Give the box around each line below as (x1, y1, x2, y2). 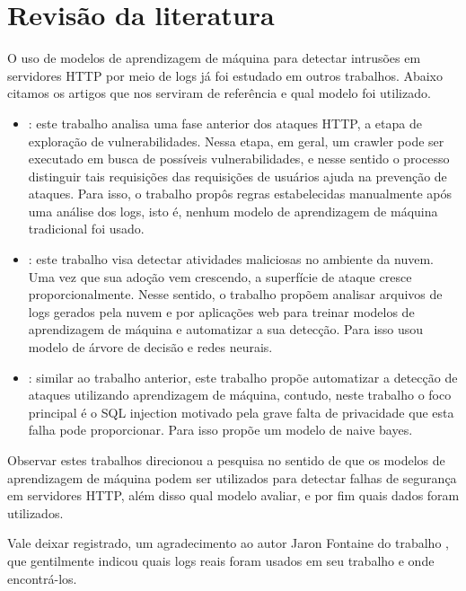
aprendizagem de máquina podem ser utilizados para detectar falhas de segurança (7, 468, 457, 487)
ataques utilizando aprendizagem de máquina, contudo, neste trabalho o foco (28, 385, 452, 404)
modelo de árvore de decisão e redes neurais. (28, 338, 273, 357)
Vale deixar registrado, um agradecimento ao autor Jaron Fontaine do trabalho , (7, 534, 449, 552)
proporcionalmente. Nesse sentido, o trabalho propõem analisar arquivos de (28, 285, 443, 304)
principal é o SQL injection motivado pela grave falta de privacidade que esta (28, 402, 454, 421)
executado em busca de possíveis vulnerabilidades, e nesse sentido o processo (28, 149, 450, 168)
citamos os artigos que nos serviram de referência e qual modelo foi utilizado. (7, 84, 431, 102)
